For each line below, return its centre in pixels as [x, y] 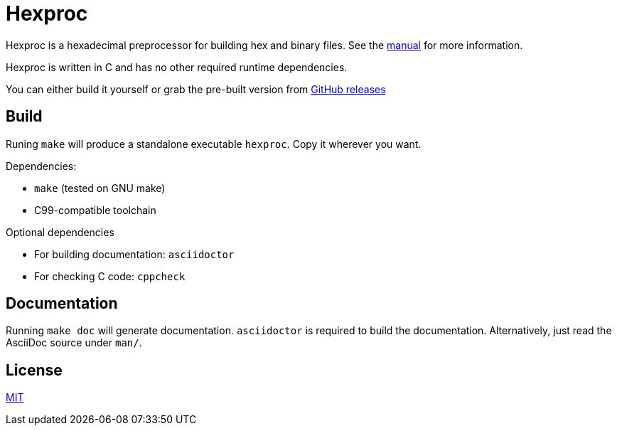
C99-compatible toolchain [95, 210]
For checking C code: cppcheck [110, 276]
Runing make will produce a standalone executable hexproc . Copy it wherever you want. [214, 144]
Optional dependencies [60, 232]
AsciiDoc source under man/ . [74, 343]
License [34, 370]
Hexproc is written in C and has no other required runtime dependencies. [177, 67]
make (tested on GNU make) [100, 188]
